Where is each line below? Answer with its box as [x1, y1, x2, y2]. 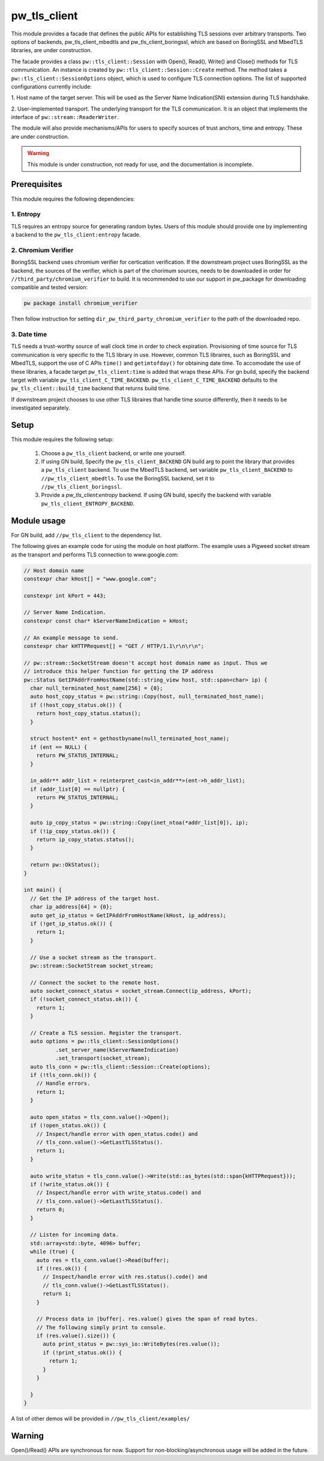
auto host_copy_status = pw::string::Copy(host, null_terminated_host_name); [30, 693, 265, 700]
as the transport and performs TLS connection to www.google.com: [11, 551, 179, 558]
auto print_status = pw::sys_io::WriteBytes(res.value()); [43, 1341, 220, 1347]
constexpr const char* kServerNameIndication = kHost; [23, 617, 188, 624]
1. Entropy [11, 210, 41, 219]
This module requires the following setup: [11, 436, 114, 443]
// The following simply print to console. [36, 1324, 166, 1331]
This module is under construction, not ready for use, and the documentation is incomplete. [27, 160, 254, 168]
